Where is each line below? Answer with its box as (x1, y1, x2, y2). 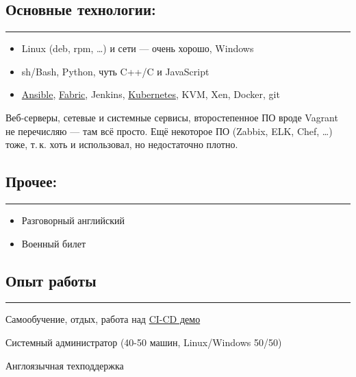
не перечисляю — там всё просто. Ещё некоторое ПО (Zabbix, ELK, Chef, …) (5, 123, 333, 138)
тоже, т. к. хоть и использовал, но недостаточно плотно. (5, 137, 238, 151)
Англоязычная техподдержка (5, 358, 124, 372)
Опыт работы (5, 269, 97, 291)
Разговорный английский (21, 212, 125, 227)
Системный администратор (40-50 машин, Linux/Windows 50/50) (5, 335, 282, 349)
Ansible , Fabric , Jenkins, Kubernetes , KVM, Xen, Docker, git (21, 87, 280, 101)
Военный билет (21, 236, 86, 250)
